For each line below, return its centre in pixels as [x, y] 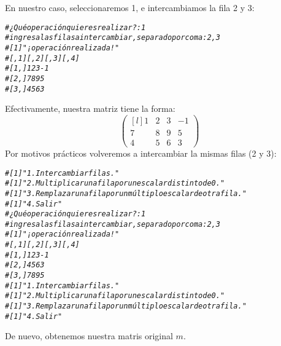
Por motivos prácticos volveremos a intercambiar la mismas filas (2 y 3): [141, 153]
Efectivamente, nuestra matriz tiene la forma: [90, 108]
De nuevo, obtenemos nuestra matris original [89, 336]
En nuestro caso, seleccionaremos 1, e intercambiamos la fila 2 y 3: [130, 7]
